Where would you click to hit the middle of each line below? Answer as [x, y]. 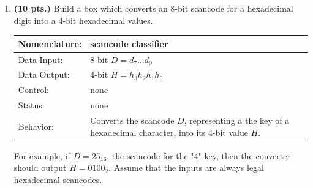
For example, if [42, 155]
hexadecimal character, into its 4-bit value [169, 132]
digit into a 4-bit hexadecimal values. [83, 20]
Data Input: [40, 59]
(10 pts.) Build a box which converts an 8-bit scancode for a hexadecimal [153, 8]
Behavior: [36, 126]
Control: [34, 90]
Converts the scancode [132, 120]
